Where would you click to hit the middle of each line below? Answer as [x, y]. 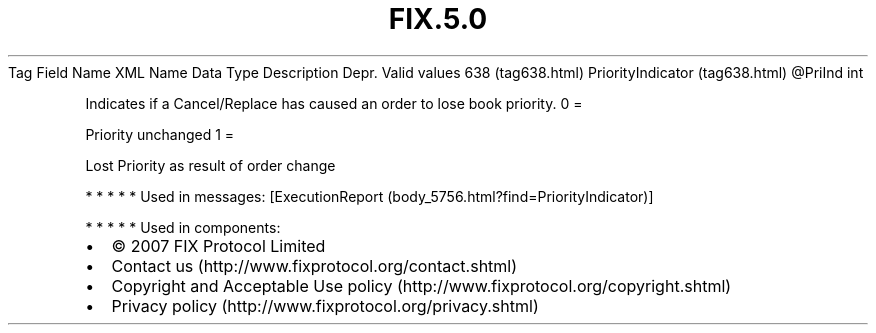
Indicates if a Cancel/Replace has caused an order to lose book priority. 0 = [334, 103]
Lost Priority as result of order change [210, 165]
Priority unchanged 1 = [160, 134]
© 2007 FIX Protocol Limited [218, 245]
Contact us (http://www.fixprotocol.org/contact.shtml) [314, 265]
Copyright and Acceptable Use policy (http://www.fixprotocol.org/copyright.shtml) [421, 285]
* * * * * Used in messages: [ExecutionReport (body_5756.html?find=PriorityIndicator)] [369, 196]
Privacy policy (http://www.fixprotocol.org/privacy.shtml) [325, 305]
